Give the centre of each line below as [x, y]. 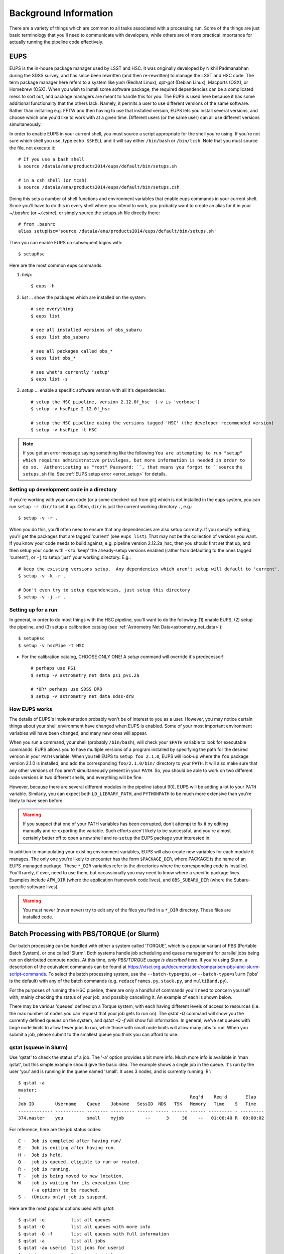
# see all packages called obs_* [72, 351]
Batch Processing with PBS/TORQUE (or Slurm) [84, 934]
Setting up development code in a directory [63, 490]
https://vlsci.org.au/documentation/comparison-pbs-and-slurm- [194, 967]
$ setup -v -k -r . [42, 576]
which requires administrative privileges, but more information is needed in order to [134, 460]
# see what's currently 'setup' [70, 372]
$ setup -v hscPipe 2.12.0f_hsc [70, 409]
